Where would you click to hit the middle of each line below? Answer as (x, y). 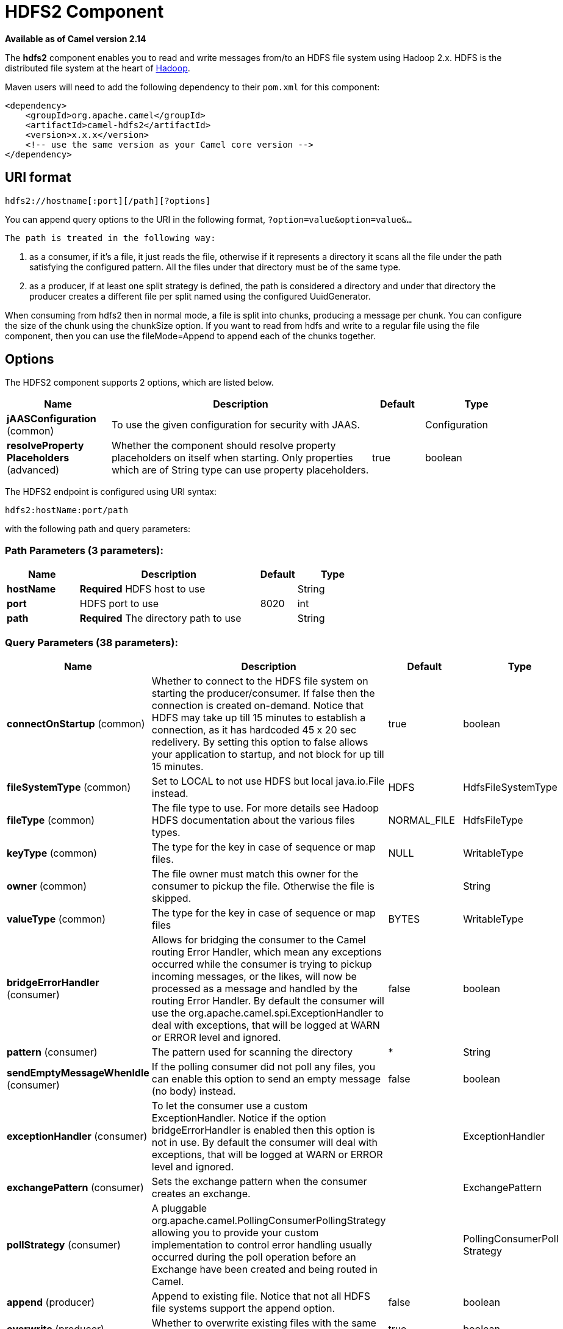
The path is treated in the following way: (110, 238)
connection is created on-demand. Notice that (258, 705)
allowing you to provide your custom (235, 1232)
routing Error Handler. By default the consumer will (268, 1000)
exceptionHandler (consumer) (77, 1136)
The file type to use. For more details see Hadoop (265, 808)
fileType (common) (51, 820)
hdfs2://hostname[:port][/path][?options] (108, 200)
